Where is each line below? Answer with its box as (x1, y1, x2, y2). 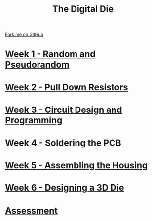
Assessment (5, 205, 58, 216)
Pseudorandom (5, 59, 70, 70)
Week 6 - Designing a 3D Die (5, 183, 124, 193)
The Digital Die (52, 3, 114, 15)
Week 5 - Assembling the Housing (5, 160, 148, 171)
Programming (5, 114, 63, 126)
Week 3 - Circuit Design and (5, 104, 122, 115)
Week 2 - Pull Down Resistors (5, 81, 128, 93)
